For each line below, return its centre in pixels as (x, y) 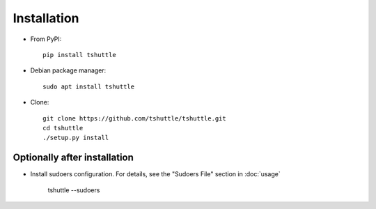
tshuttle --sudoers (74, 190)
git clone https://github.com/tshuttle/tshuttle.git (134, 118)
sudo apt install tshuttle (89, 86)
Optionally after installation (73, 158)
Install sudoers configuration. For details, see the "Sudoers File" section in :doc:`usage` (156, 174)
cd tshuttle (63, 128)
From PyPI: (46, 39)
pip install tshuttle (79, 55)
